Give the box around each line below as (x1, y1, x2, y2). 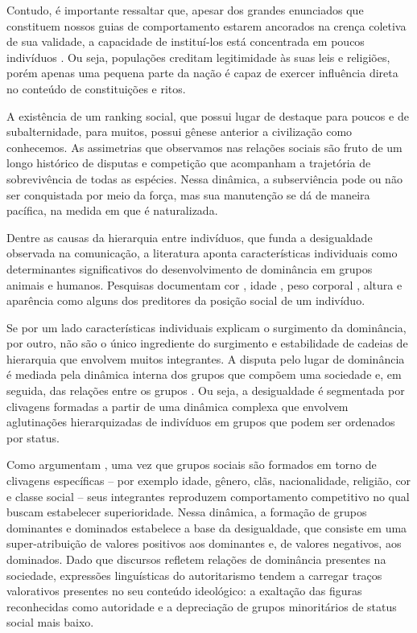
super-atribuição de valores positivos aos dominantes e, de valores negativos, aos (6, 535, 402, 552)
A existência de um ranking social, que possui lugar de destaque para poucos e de (6, 107, 409, 124)
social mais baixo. (6, 614, 94, 631)
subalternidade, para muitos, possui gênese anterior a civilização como (6, 123, 353, 140)
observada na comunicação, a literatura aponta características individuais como (6, 245, 398, 261)
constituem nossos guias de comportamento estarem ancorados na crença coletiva (6, 17, 407, 34)
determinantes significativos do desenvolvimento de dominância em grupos (6, 260, 373, 277)
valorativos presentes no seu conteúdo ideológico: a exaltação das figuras (6, 582, 362, 599)
